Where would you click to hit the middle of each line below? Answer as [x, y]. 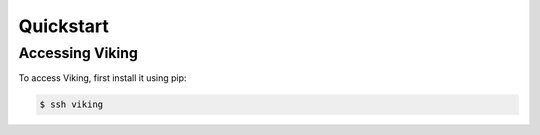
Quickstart [64, 26]
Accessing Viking [78, 53]
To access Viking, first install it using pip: [102, 78]
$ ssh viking [71, 104]
